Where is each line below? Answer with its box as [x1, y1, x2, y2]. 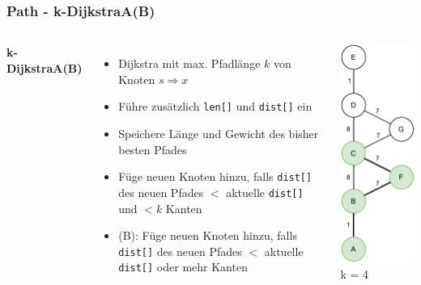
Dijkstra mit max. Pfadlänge [118, 55, 261, 72]
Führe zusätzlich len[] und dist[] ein [118, 98, 313, 115]
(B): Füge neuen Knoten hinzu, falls [118, 227, 297, 244]
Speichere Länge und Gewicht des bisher [118, 125, 319, 142]
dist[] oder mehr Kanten [118, 258, 248, 275]
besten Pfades [118, 140, 187, 157]
